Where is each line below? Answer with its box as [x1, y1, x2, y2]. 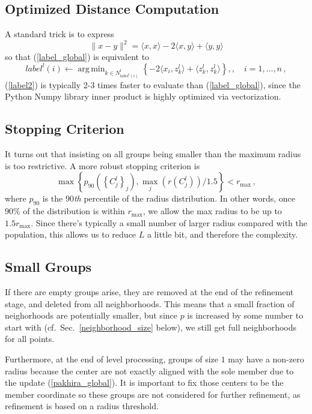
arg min [78, 64, 105, 73]
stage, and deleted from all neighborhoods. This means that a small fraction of [5, 297, 295, 310]
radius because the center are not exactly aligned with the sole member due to [5, 364, 294, 377]
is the [42, 192, 63, 205]
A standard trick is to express [5, 28, 114, 40]
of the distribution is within [23, 205, 125, 217]
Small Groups [5, 257, 92, 276]
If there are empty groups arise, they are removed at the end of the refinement [5, 286, 294, 298]
